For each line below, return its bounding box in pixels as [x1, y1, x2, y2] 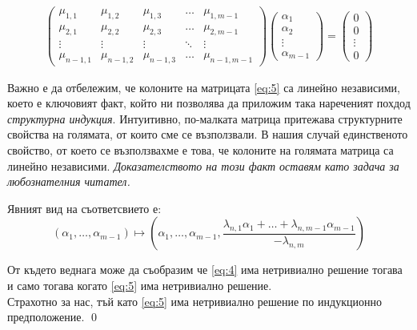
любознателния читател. [7, 173, 130, 190]
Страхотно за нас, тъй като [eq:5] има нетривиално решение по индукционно [7, 292, 382, 309]
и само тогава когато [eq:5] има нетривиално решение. [7, 276, 272, 293]
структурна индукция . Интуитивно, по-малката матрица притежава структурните [7, 110, 403, 127]
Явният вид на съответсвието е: [7, 199, 162, 216]
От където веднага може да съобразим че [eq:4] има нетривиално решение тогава [7, 261, 403, 278]
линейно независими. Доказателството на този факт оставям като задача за [7, 157, 399, 174]
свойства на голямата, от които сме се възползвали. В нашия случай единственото [7, 126, 408, 143]
